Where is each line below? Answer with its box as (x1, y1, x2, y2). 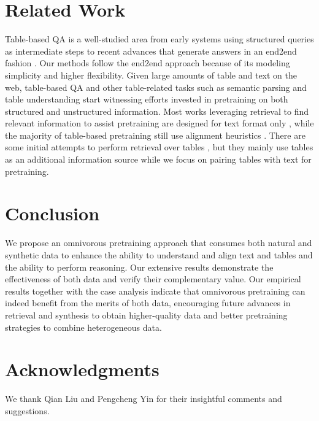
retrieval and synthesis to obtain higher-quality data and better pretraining (5, 308, 288, 321)
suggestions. (5, 404, 50, 417)
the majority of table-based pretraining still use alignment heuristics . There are (5, 128, 306, 141)
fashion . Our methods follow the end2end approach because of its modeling (5, 56, 290, 69)
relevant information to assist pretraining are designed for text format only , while (5, 117, 314, 129)
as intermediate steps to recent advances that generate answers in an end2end (5, 44, 297, 57)
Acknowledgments (5, 357, 159, 382)
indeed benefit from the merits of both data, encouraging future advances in (5, 296, 291, 309)
